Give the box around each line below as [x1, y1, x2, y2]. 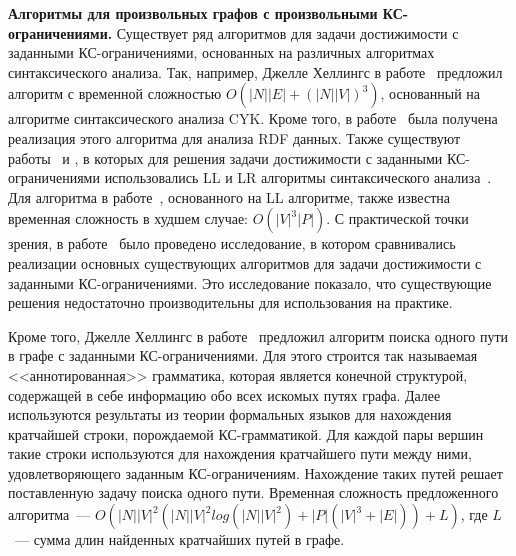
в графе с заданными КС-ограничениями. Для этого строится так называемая [8, 345, 478, 366]
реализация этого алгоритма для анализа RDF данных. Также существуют [8, 127, 461, 148]
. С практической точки [326, 208, 469, 229]
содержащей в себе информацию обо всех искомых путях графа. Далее [8, 384, 441, 405]
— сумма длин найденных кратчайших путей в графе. [14, 529, 345, 550]
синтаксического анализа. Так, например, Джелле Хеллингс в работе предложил [8, 61, 503, 82]
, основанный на [380, 83, 481, 104]
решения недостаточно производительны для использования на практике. [8, 292, 453, 313]
